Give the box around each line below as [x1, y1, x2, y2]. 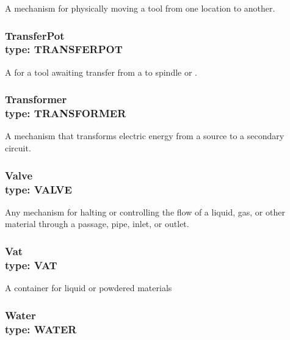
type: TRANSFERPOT [5, 42, 123, 57]
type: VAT [5, 257, 57, 272]
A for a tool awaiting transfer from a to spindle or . [5, 65, 197, 78]
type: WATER [5, 321, 77, 336]
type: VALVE [5, 181, 72, 197]
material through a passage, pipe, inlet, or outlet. [5, 217, 189, 230]
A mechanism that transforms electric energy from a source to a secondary [5, 129, 285, 142]
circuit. [5, 142, 31, 154]
